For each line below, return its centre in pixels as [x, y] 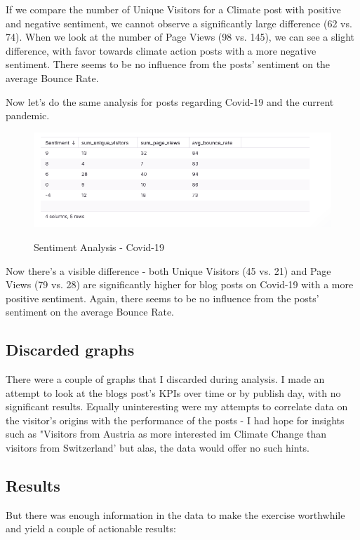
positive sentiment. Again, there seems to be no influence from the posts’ [162, 298]
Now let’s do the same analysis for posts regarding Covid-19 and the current [170, 101]
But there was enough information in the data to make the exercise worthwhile [175, 514]
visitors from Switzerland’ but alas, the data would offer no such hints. [158, 448]
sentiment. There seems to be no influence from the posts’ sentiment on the [168, 64]
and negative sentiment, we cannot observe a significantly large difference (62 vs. [179, 23]
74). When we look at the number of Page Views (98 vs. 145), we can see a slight [180, 37]
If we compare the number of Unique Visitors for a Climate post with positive [173, 9]
